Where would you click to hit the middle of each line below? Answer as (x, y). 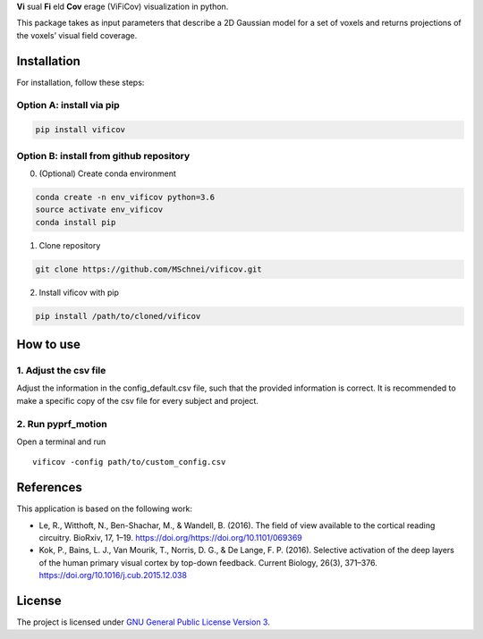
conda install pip (76, 222)
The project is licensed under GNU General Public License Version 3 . (143, 622)
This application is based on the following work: (104, 509)
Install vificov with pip (79, 292)
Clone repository (70, 245)
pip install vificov (80, 130)
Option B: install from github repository (103, 156)
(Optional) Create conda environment (107, 173)
